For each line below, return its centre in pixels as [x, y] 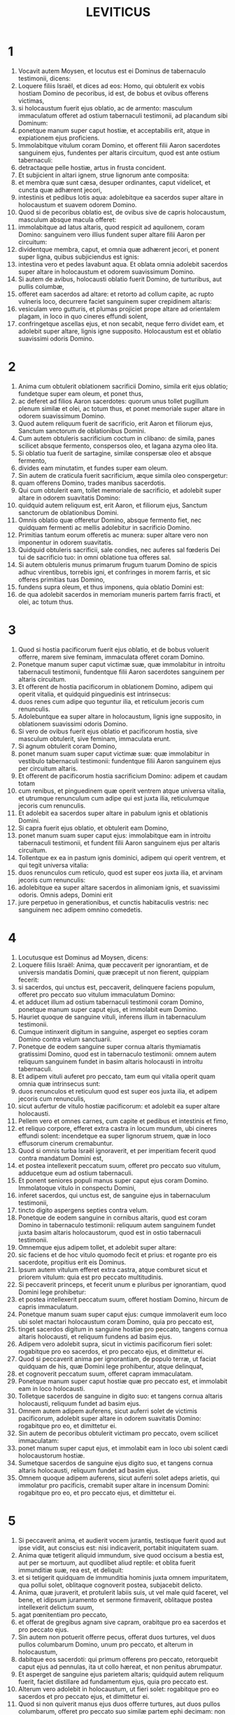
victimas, [31, 100]
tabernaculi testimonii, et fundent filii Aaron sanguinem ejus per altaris [119, 842]
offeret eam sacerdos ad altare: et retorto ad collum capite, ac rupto [116, 294]
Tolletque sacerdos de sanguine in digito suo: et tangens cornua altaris [120, 1396]
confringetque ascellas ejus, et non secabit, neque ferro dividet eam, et [121, 323]
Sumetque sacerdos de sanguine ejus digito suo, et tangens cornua [115, 1462]
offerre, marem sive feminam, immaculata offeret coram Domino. [111, 657]
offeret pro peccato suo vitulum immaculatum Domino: [97, 994]
